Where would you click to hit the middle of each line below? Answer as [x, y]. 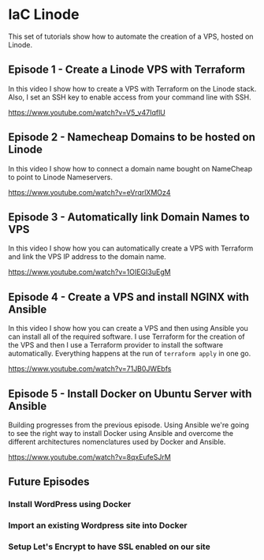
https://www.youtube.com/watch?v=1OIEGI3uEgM [89, 272]
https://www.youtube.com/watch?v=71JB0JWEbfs [90, 369]
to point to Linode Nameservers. [60, 177]
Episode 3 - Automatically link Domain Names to [129, 217]
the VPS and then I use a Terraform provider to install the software [115, 345]
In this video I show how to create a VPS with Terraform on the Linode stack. [132, 88]
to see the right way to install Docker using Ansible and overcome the [121, 433]
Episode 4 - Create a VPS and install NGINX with [129, 297]
